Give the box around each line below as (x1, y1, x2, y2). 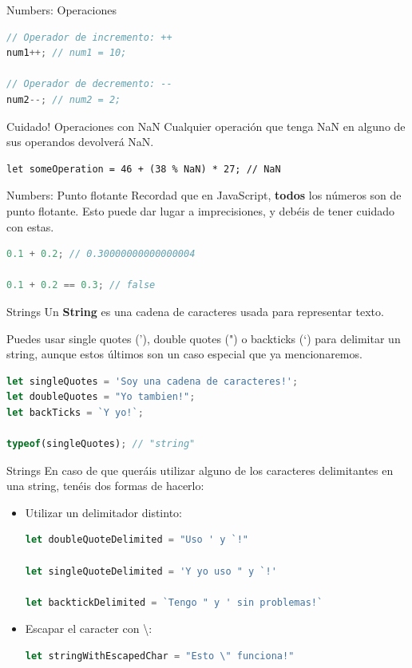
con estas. (6, 218, 54, 235)
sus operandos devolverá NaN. (6, 133, 154, 150)
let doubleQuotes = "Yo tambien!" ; (6, 391, 196, 403)
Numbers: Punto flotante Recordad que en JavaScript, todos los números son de (6, 187, 402, 204)
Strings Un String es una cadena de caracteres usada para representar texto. (6, 302, 384, 319)
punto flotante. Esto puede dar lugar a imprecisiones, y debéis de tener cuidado (6, 202, 395, 219)
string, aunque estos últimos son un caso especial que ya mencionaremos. (6, 346, 362, 362)
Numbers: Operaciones (6, 2, 117, 18)
